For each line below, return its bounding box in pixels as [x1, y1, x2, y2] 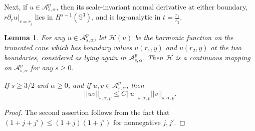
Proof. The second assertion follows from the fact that [4, 107, 170, 117]
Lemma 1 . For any [4, 32, 65, 42]
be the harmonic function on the [135, 32, 233, 42]
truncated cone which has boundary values [4, 42, 132, 53]
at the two [210, 42, 241, 53]
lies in [35, 12, 53, 22]
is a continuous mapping [175, 52, 250, 62]
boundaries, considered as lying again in [4, 52, 126, 62]
